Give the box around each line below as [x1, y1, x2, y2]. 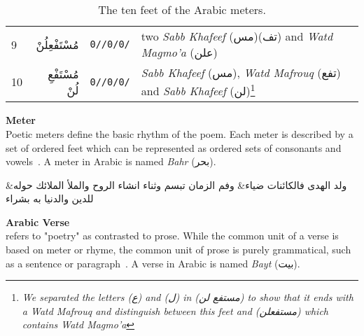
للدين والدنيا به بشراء [6, 191, 94, 206]
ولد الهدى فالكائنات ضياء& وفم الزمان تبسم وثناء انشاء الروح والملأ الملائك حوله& [6, 177, 347, 192]
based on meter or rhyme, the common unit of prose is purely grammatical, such [6, 242, 351, 257]
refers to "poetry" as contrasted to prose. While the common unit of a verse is [6, 228, 339, 243]
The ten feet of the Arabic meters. [98, 1, 266, 17]
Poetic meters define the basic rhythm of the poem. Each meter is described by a [6, 126, 353, 141]
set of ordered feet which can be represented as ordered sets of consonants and [6, 140, 342, 155]
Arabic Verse [6, 214, 70, 229]
